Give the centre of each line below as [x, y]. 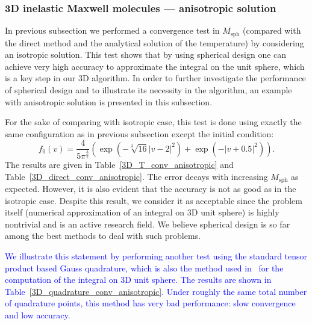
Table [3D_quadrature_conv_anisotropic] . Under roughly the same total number [156, 291]
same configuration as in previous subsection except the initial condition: [139, 133]
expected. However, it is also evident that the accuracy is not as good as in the [151, 189]
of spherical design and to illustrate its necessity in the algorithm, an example [148, 90]
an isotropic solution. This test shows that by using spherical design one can [146, 54]
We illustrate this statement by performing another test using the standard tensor [156, 256]
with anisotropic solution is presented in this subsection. [109, 101]
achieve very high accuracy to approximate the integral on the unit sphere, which [155, 66]
